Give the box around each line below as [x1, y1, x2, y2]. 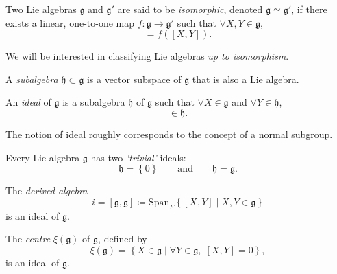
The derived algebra [5, 183, 88, 198]
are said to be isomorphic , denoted [117, 2, 263, 16]
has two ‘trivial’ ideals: [90, 150, 186, 164]
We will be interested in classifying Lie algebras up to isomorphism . [5, 49, 289, 63]
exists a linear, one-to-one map [5, 15, 135, 30]
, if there [291, 2, 327, 16]
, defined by [98, 231, 147, 246]
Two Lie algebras [5, 2, 77, 16]
